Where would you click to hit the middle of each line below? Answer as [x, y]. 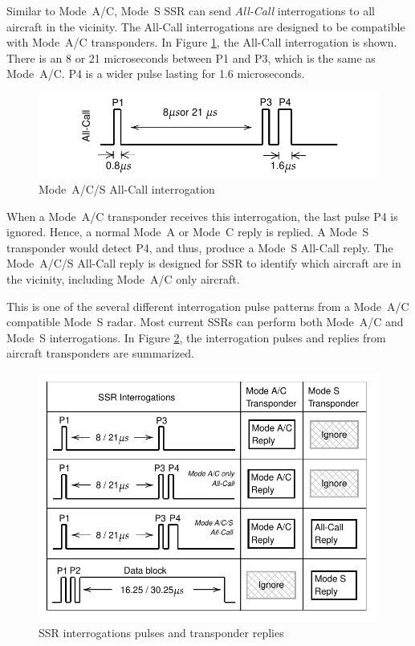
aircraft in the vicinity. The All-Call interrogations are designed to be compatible [206, 26]
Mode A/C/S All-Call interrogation [127, 189]
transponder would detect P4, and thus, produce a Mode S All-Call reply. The [200, 247]
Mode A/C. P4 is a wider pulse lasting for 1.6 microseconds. [156, 74]
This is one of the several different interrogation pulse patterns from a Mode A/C [208, 306]
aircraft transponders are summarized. [100, 353]
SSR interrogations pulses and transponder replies [161, 632]
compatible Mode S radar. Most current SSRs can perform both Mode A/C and [205, 322]
